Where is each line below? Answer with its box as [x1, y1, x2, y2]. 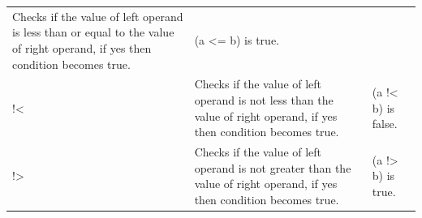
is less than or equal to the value [12, 24, 174, 41]
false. [372, 115, 398, 132]
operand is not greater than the [194, 159, 351, 176]
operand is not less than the [194, 91, 334, 108]
